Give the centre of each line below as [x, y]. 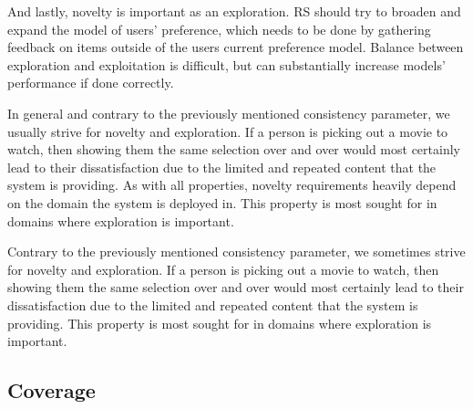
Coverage [51, 390]
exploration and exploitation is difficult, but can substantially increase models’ [226, 64]
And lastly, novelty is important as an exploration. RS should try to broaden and [234, 11]
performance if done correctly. [91, 83]
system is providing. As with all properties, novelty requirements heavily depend [232, 185]
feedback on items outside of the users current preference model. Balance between [236, 47]
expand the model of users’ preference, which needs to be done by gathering [219, 29]
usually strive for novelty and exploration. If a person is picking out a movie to [228, 131]
